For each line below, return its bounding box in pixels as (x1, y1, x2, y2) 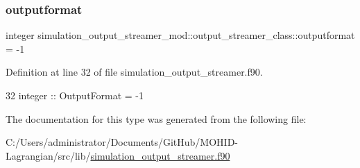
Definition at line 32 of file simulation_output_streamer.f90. (6, 65, 263, 79)
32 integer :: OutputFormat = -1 (6, 88, 144, 102)
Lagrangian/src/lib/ (6, 148, 91, 162)
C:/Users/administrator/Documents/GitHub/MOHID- (6, 135, 238, 149)
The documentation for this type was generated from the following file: (6, 111, 307, 126)
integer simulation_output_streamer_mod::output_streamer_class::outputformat (6, 28, 355, 42)
